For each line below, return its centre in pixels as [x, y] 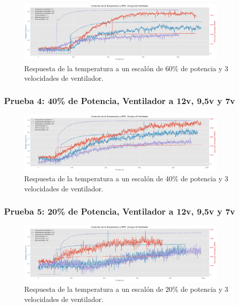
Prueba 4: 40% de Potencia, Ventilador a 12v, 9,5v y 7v [120, 100]
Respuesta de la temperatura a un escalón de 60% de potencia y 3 [126, 68]
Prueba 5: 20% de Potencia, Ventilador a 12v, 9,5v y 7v [120, 211]
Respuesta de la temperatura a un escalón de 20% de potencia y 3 [126, 289]
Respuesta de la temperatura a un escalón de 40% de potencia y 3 [126, 178]
